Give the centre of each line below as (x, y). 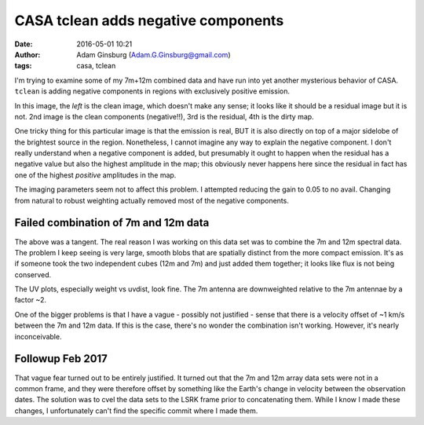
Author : (27, 54)
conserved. (33, 274)
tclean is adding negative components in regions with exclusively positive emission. (152, 91)
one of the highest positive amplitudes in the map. (95, 175)
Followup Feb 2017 (61, 359)
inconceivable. (38, 336)
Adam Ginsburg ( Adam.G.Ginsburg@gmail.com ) (154, 54)
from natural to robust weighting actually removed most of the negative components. (152, 200)
